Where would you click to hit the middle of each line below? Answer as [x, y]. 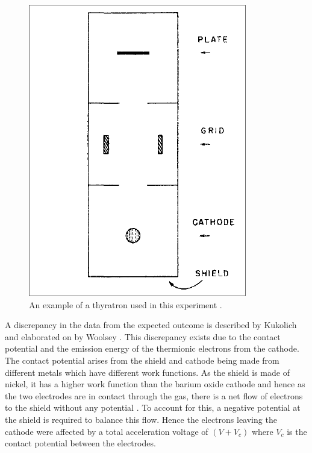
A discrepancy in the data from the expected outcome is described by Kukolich [151, 325]
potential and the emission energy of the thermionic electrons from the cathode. [152, 348]
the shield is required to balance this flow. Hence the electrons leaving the [141, 419]
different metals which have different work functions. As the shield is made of [147, 372]
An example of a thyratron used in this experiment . [126, 304]
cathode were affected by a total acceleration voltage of [107, 431]
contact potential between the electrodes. [80, 443]
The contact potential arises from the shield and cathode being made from [142, 360]
